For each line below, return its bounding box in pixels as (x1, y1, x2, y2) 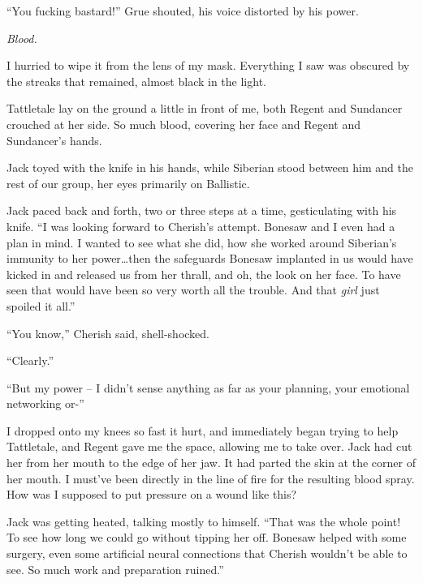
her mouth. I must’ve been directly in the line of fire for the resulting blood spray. (6, 469, 415, 487)
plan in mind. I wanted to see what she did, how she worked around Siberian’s (6, 234, 397, 251)
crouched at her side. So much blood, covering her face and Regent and (6, 115, 360, 132)
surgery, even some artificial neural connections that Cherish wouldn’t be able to (6, 545, 408, 562)
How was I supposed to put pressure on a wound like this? (6, 486, 297, 503)
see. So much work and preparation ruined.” (6, 560, 224, 577)
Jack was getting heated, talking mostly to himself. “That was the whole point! (6, 512, 401, 529)
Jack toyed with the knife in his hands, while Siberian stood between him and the (6, 159, 413, 176)
